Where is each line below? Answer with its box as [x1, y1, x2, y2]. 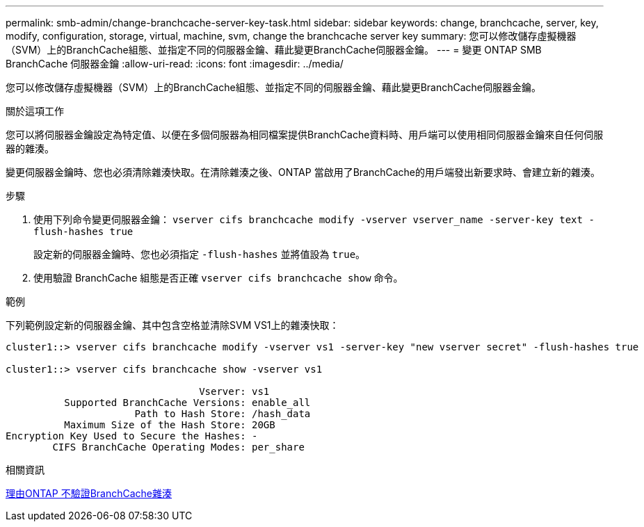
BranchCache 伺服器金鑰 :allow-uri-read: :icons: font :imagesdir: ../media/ [6, 58, 344, 70]
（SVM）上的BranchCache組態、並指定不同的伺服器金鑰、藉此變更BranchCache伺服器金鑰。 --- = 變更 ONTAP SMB [6, 44, 542, 56]
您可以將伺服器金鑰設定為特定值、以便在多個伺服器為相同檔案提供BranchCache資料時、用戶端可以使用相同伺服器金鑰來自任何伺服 [6, 129, 604, 140]
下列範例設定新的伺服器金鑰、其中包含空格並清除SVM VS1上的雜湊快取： [6, 319, 339, 331]
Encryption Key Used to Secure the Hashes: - [6, 430, 258, 441]
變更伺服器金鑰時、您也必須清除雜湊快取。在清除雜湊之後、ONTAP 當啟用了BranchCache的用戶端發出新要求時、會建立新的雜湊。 [6, 166, 601, 178]
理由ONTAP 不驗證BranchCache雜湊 [6, 487, 172, 499]
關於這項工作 [6, 105, 64, 117]
